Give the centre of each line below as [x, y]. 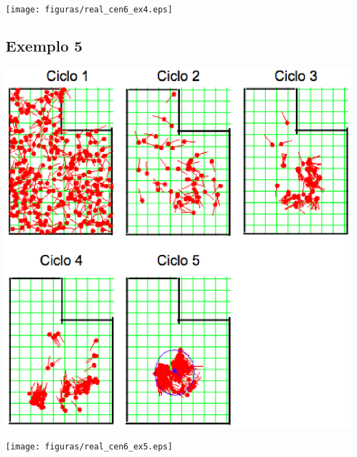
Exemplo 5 [44, 46]
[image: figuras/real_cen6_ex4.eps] [89, 10]
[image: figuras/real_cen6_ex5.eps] [89, 447]
